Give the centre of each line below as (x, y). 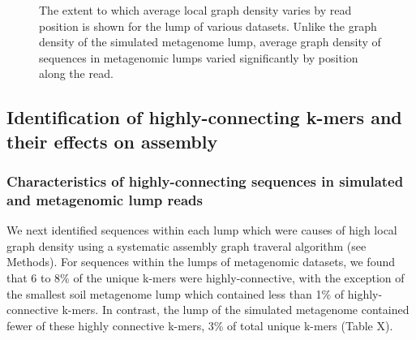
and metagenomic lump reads (105, 199)
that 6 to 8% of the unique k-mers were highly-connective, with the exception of (206, 278)
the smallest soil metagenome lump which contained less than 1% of (176, 293)
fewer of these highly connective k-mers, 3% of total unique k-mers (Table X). (200, 325)
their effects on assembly (112, 141)
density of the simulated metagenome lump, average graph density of (210, 42)
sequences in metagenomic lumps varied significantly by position (199, 57)
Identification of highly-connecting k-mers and (204, 117)
